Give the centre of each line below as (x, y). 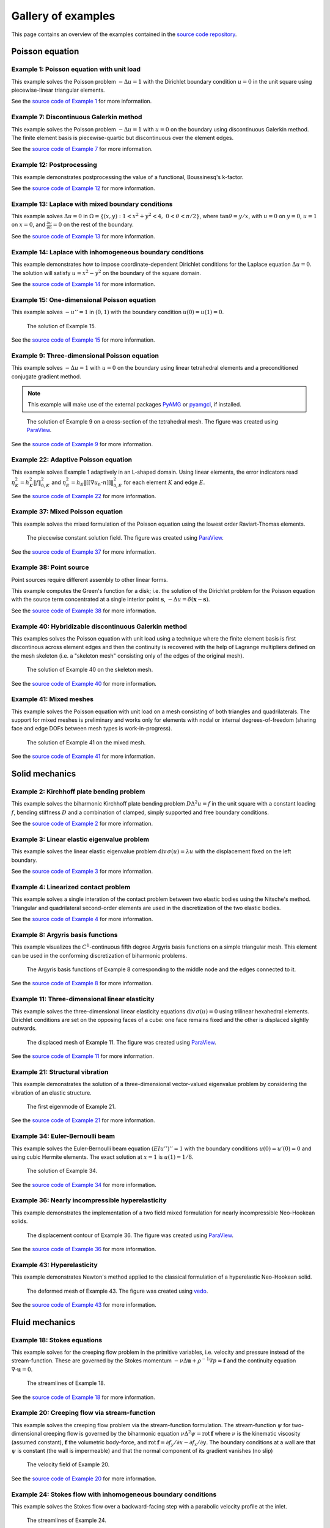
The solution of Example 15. (61, 326)
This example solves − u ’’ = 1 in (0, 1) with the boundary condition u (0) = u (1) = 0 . (118, 312)
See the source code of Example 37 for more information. (84, 552)
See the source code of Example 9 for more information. (82, 444)
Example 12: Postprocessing (54, 165)
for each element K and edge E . (164, 482)
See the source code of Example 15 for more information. (83, 340)
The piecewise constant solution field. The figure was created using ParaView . (125, 538)
